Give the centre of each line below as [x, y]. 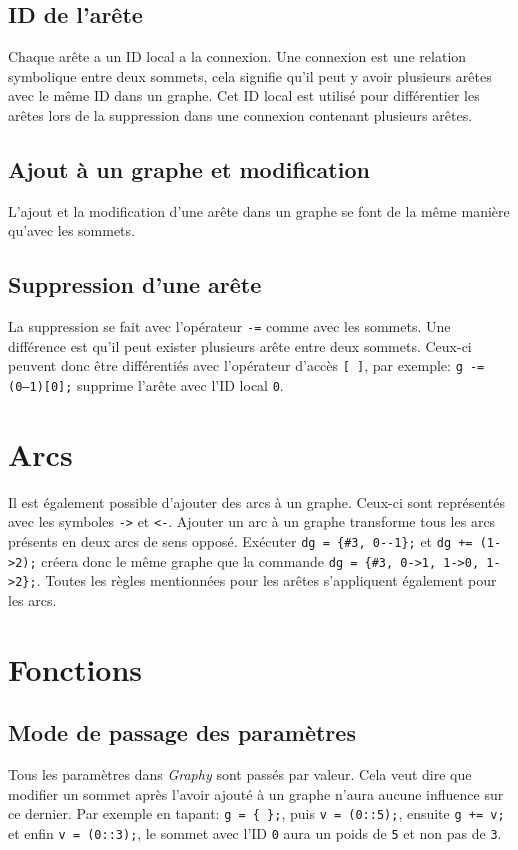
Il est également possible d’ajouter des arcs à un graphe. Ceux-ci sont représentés [256, 501]
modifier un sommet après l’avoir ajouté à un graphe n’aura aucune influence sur [256, 793]
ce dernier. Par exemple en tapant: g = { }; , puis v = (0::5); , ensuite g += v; [256, 813]
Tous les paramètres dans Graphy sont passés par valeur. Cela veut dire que [240, 774]
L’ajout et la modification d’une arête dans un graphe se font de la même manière [259, 210]
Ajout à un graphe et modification [189, 168]
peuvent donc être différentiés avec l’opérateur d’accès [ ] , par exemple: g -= [246, 365]
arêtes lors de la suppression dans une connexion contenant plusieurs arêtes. [240, 114]
